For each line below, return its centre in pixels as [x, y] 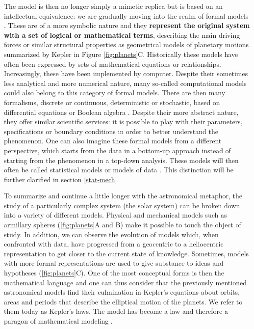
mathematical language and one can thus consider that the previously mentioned [125, 282]
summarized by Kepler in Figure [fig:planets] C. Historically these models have [121, 54]
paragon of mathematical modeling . [58, 321]
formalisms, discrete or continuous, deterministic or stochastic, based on [112, 102]
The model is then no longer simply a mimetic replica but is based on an [114, 6]
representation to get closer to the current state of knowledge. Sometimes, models [127, 253]
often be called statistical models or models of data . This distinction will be [119, 170]
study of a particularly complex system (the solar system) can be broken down [122, 205]
